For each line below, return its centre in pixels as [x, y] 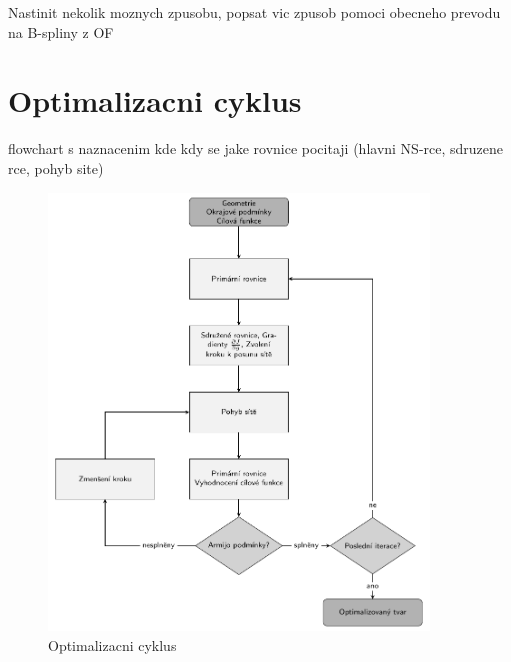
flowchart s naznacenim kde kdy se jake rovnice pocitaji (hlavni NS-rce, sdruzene [256, 148]
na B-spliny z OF [61, 31]
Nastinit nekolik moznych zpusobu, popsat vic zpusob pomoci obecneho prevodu [254, 12]
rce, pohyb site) [56, 167]
